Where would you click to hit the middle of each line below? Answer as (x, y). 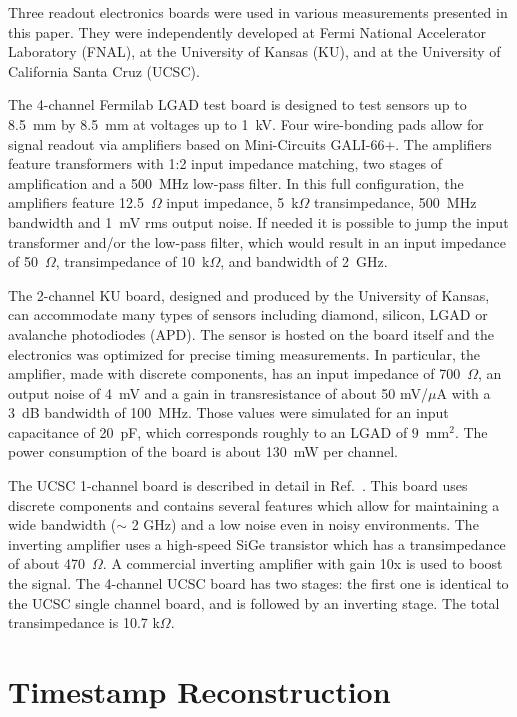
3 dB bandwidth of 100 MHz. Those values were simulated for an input (228, 412)
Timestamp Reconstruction (199, 691)
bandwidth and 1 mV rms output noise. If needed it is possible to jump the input (258, 221)
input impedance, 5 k (232, 202)
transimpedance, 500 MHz (395, 202)
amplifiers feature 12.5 (76, 202)
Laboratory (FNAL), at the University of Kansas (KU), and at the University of (254, 51)
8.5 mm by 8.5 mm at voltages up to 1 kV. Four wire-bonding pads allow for (246, 123)
